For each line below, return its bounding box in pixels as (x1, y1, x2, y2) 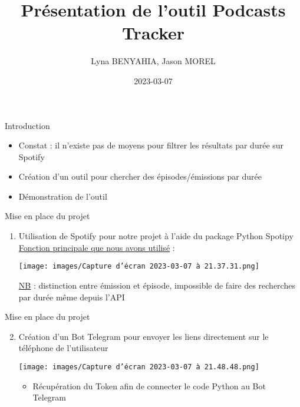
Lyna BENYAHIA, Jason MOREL (91, 55, 216, 67)
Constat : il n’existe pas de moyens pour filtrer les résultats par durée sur (18, 139, 284, 151)
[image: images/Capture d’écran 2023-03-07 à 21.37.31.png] (18, 262, 259, 271)
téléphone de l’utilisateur (18, 342, 108, 354)
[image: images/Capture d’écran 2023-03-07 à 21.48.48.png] (18, 362, 259, 371)
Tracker (121, 21, 185, 45)
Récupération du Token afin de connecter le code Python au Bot (32, 379, 266, 392)
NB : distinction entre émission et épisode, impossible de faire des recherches (18, 279, 295, 291)
